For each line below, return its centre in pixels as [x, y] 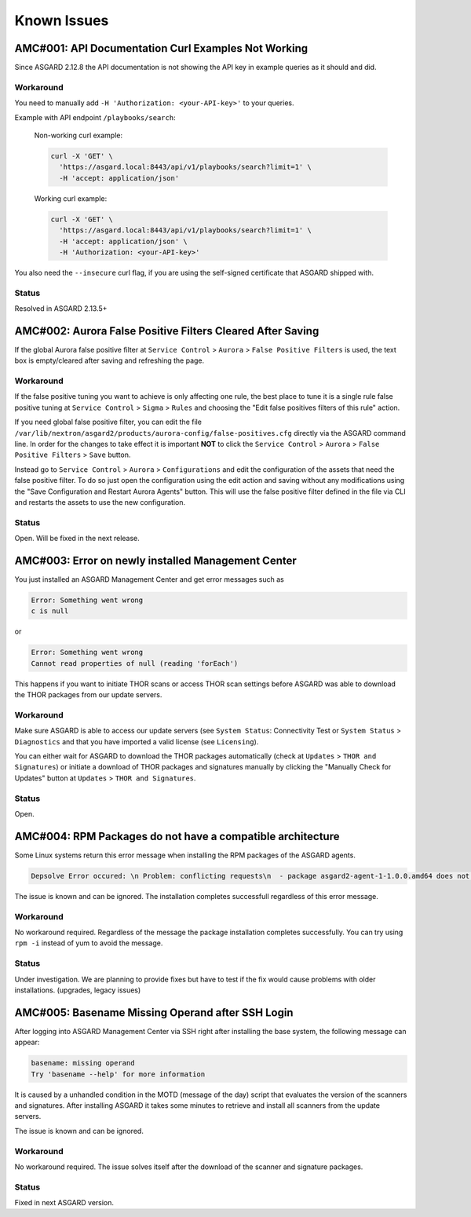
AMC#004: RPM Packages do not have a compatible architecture [177, 836]
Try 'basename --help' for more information [118, 1074]
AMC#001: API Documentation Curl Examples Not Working [161, 48]
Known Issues [62, 20]
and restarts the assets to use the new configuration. [100, 502]
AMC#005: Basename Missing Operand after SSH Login [154, 1012]
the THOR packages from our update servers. [88, 695]
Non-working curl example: [78, 135]
